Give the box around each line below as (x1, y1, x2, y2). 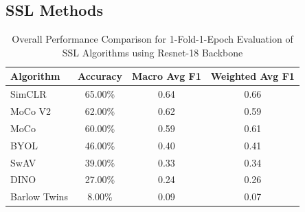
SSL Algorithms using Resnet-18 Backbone (62, 45, 243, 59)
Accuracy (77, 69, 123, 83)
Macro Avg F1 (132, 69, 201, 83)
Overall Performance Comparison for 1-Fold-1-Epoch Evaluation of (12, 32, 293, 46)
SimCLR (10, 87, 47, 101)
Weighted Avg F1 (210, 69, 295, 83)
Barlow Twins (10, 189, 68, 204)
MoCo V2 (10, 104, 52, 118)
